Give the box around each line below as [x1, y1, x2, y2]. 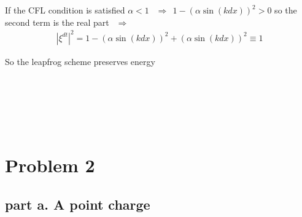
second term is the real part [5, 15, 109, 28]
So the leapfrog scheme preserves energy [5, 55, 155, 67]
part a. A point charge [5, 194, 150, 213]
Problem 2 [5, 153, 95, 178]
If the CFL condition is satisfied [5, 4, 125, 16]
